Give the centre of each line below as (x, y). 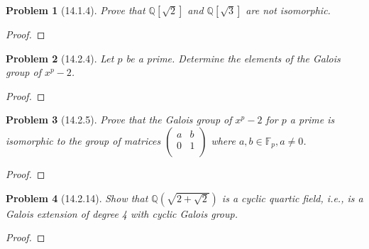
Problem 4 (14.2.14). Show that (77, 198)
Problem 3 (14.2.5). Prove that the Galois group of (119, 120)
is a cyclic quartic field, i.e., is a (292, 198)
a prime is (312, 120)
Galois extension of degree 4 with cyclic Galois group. (122, 213)
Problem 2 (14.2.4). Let (60, 58)
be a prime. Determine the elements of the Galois (233, 58)
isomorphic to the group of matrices (83, 140)
